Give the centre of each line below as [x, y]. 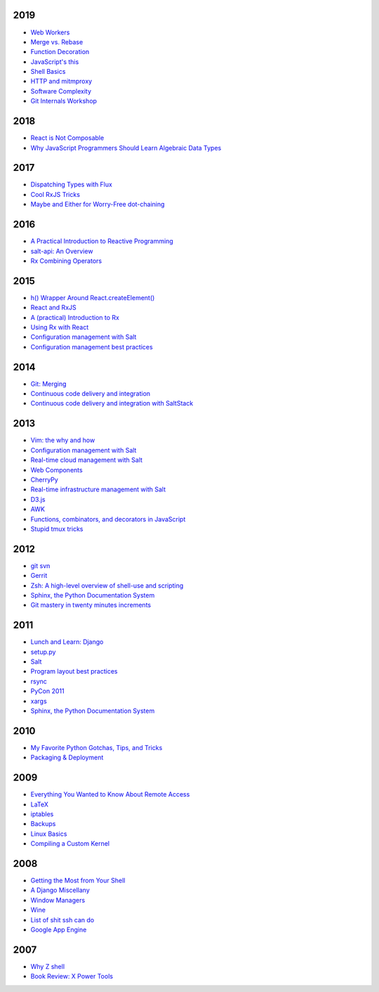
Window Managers [58, 900]
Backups [43, 824]
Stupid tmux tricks [57, 529]
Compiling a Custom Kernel [70, 844]
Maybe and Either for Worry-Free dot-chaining [98, 205]
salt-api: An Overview [62, 251]
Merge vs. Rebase [57, 41]
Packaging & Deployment [67, 758]
